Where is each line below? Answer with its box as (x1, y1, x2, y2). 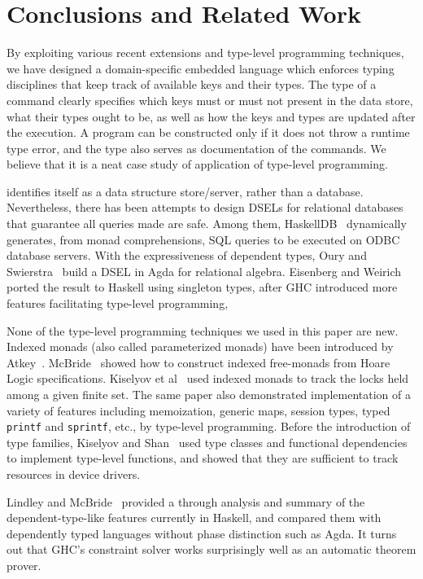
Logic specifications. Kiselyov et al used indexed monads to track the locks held (7, 370, 409, 387)
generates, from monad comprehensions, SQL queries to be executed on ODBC (7, 230, 400, 248)
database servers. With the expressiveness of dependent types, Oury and (7, 247, 367, 264)
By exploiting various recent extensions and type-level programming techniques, (7, 44, 404, 61)
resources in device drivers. (7, 466, 141, 483)
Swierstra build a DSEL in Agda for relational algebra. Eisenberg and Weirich (7, 262, 402, 279)
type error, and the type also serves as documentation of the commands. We (7, 139, 386, 156)
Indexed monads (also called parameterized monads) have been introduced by (7, 338, 394, 355)
